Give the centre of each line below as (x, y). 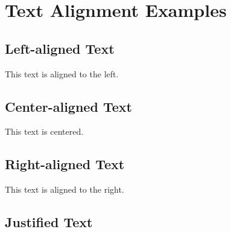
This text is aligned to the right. (65, 189)
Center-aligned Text (68, 106)
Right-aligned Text (65, 164)
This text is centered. (44, 131)
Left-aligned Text (60, 48)
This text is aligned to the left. (62, 73)
